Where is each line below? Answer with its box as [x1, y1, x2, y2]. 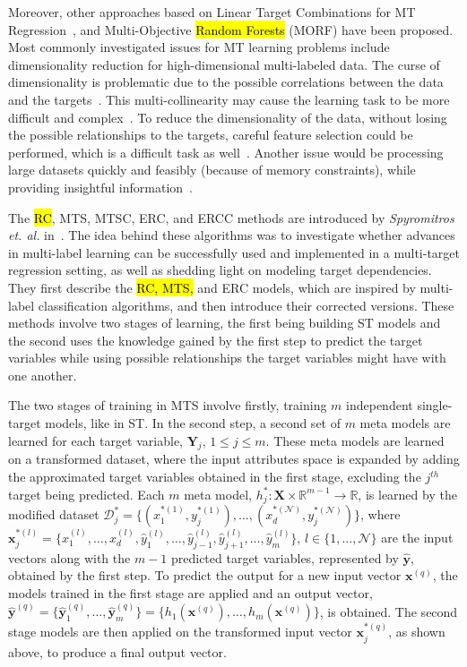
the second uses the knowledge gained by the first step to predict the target [8, 330, 423, 349]
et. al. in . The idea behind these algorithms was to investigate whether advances [8, 226, 455, 244]
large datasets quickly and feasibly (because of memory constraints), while [8, 160, 416, 179]
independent [346, 396, 413, 415]
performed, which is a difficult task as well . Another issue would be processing [8, 142, 444, 161]
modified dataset [8, 505, 99, 524]
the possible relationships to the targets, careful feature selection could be [8, 125, 413, 144]
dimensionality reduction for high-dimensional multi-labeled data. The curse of [8, 55, 440, 73]
